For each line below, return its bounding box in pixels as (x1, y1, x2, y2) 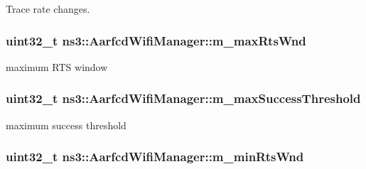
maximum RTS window (6, 59, 108, 74)
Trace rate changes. (6, 1, 90, 16)
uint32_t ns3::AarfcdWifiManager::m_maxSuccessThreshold (6, 89, 361, 107)
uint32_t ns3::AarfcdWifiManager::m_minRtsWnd (6, 148, 304, 165)
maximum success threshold (6, 117, 127, 132)
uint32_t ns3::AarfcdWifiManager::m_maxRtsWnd (6, 31, 306, 49)
